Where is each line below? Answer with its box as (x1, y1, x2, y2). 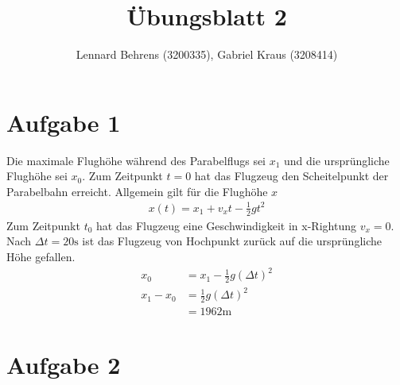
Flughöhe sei (6, 167, 68, 184)
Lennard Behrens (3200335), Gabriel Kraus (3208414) (76, 46, 338, 63)
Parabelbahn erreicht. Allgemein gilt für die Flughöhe (6, 183, 268, 199)
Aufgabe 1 (6, 106, 121, 138)
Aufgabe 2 (6, 348, 121, 380)
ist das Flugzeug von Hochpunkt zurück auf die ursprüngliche (82, 233, 383, 249)
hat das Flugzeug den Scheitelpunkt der (194, 167, 389, 184)
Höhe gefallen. (6, 248, 76, 264)
